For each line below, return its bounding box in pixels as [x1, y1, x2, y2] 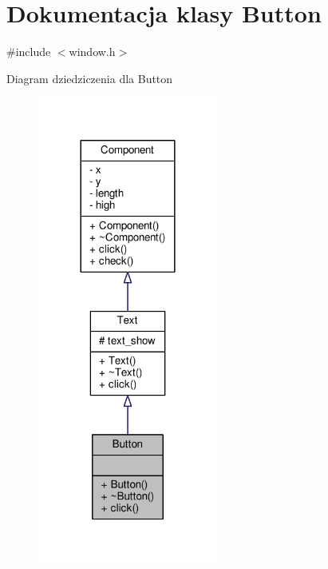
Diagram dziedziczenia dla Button [6, 70, 173, 86]
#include [6, 43, 51, 60]
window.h [69, 43, 116, 60]
